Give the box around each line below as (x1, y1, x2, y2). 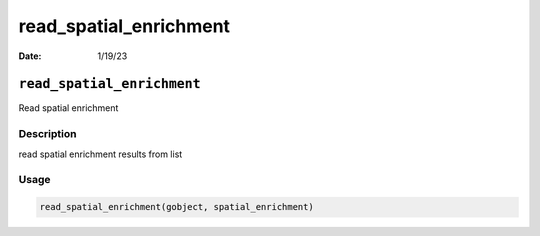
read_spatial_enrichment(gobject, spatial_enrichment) (39, 201, 314, 213)
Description (18, 127, 77, 141)
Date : (18, 50, 42, 62)
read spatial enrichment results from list (18, 148, 183, 160)
